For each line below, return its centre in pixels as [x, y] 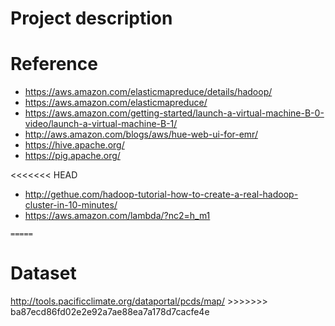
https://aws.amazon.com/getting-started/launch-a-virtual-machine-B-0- [174, 113]
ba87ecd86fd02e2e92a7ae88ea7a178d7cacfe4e [110, 312]
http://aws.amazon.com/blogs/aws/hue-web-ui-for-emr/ [141, 134]
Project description [91, 18]
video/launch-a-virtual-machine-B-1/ [101, 124]
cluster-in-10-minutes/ [71, 205]
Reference [54, 64]
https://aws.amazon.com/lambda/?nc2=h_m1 [117, 216]
